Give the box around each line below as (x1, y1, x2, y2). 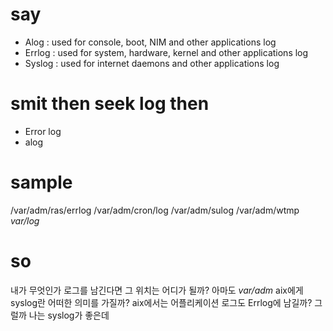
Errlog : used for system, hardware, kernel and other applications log (24, 46, 309, 58)
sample (10, 171, 73, 194)
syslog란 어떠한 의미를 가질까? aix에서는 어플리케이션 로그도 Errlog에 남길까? (10, 296, 313, 308)
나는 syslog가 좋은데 (28, 309, 110, 321)
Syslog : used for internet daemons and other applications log (24, 57, 280, 69)
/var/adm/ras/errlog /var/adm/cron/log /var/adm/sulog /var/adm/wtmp (10, 204, 300, 216)
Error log (24, 125, 62, 137)
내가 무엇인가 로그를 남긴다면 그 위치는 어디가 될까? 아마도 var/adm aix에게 (10, 284, 304, 296)
